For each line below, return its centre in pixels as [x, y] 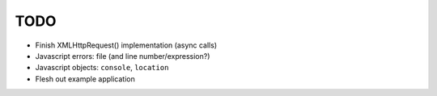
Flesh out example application [85, 79]
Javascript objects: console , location [102, 68]
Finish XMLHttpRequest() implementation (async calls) [126, 45]
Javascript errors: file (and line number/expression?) [123, 56]
